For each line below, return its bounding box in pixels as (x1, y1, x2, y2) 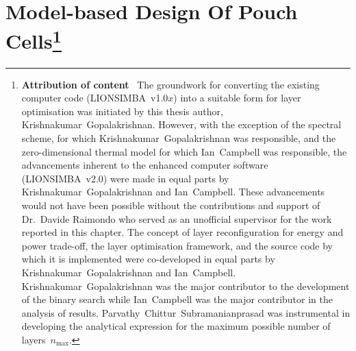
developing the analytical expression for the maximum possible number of (21, 319, 331, 333)
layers (21, 332, 46, 346)
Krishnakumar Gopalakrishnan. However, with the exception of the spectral (21, 117, 342, 132)
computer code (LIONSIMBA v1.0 (21, 90, 168, 105)
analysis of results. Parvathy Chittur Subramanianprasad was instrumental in (21, 305, 351, 319)
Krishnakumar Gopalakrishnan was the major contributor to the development (21, 278, 350, 293)
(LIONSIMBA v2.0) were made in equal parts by (21, 171, 229, 185)
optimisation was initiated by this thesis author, (21, 104, 223, 118)
